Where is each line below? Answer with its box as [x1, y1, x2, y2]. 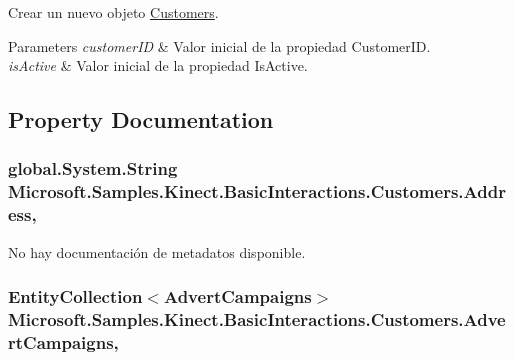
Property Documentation [8, 104, 274, 135]
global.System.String [8, 156, 178, 181]
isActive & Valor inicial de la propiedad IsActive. [8, 55, 308, 76]
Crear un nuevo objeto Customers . [8, 2, 219, 22]
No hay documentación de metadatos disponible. [8, 241, 306, 262]
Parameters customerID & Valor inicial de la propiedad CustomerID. [8, 35, 431, 56]
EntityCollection [8, 284, 143, 309]
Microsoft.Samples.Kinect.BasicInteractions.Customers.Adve [8, 307, 506, 332]
